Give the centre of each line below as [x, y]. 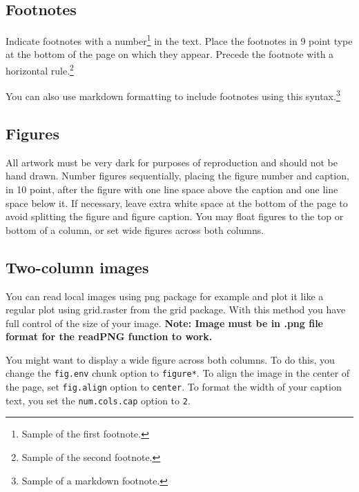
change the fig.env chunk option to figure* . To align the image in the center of [178, 373]
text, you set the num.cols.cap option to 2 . [98, 400]
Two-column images [77, 267]
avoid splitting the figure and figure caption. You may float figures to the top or [175, 216]
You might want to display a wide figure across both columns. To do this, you [170, 359]
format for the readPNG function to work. [109, 336]
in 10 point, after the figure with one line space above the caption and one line [172, 189]
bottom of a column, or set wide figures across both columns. [135, 229]
